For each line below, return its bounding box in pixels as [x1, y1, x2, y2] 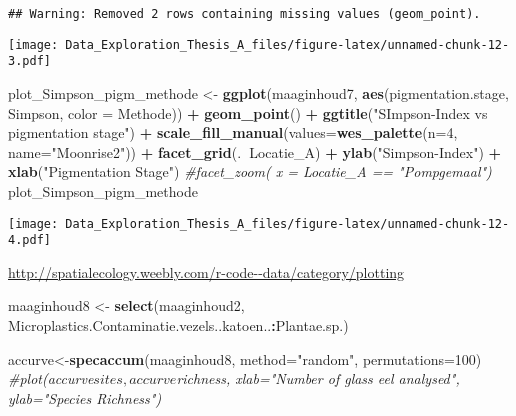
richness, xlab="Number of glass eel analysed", [176, 368, 460, 389]
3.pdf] [8, 54, 51, 69]
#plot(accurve [8, 368, 94, 389]
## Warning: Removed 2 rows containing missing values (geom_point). [8, 7, 481, 21]
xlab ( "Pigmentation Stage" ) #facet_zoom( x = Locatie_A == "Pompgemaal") [8, 161, 492, 182]
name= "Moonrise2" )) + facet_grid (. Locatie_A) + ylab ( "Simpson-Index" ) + [8, 141, 502, 162]
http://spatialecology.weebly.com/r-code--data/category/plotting [8, 261, 405, 282]
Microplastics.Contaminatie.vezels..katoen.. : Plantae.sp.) [8, 315, 349, 336]
